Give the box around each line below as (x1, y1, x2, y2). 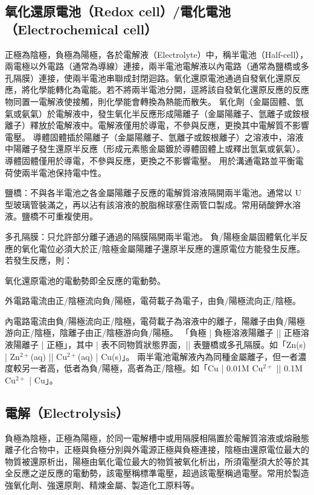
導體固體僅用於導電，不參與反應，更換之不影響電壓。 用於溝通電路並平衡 (5, 154, 295, 166)
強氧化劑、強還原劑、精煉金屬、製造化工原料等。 (5, 479, 199, 491)
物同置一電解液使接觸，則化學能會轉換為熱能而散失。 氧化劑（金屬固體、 (5, 95, 295, 107)
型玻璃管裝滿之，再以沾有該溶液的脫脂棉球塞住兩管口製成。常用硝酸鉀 (5, 198, 284, 210)
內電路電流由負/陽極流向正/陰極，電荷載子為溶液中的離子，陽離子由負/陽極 (5, 314, 305, 327)
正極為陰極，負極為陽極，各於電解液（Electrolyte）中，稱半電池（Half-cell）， (5, 48, 309, 60)
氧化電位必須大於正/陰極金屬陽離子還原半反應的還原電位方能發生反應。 (21, 242, 305, 254)
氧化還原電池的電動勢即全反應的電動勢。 (5, 274, 165, 286)
